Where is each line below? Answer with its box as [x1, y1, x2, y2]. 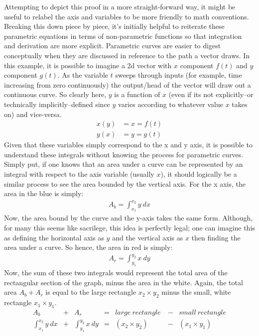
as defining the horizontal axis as [4, 232, 104, 242]
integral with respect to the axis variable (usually [4, 168, 154, 179]
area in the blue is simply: [4, 188, 84, 199]
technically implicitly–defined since [4, 99, 110, 109]
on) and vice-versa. [4, 109, 62, 119]
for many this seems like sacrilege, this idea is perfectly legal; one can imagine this [4, 223, 255, 233]
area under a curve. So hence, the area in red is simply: [4, 242, 173, 252]
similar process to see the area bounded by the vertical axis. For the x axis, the [4, 178, 246, 189]
